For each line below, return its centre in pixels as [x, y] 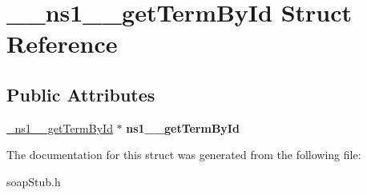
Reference [62, 44]
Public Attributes [81, 94]
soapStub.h [34, 181]
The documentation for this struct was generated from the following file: [184, 155]
